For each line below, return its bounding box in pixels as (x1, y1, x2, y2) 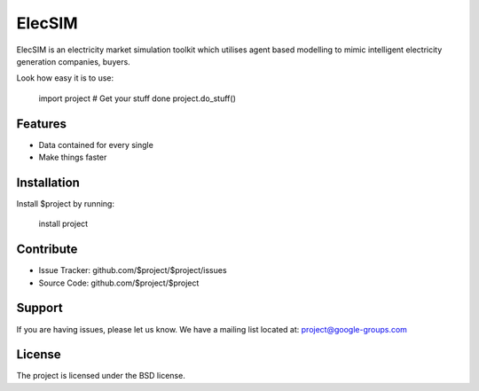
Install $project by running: (16, 198, 115, 208)
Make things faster (38, 152, 107, 163)
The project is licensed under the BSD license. (16, 371, 185, 381)
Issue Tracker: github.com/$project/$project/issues (38, 265, 227, 276)
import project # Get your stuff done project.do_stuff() (38, 93, 237, 104)
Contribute (16, 242, 78, 257)
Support (16, 301, 63, 316)
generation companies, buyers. (16, 56, 130, 66)
